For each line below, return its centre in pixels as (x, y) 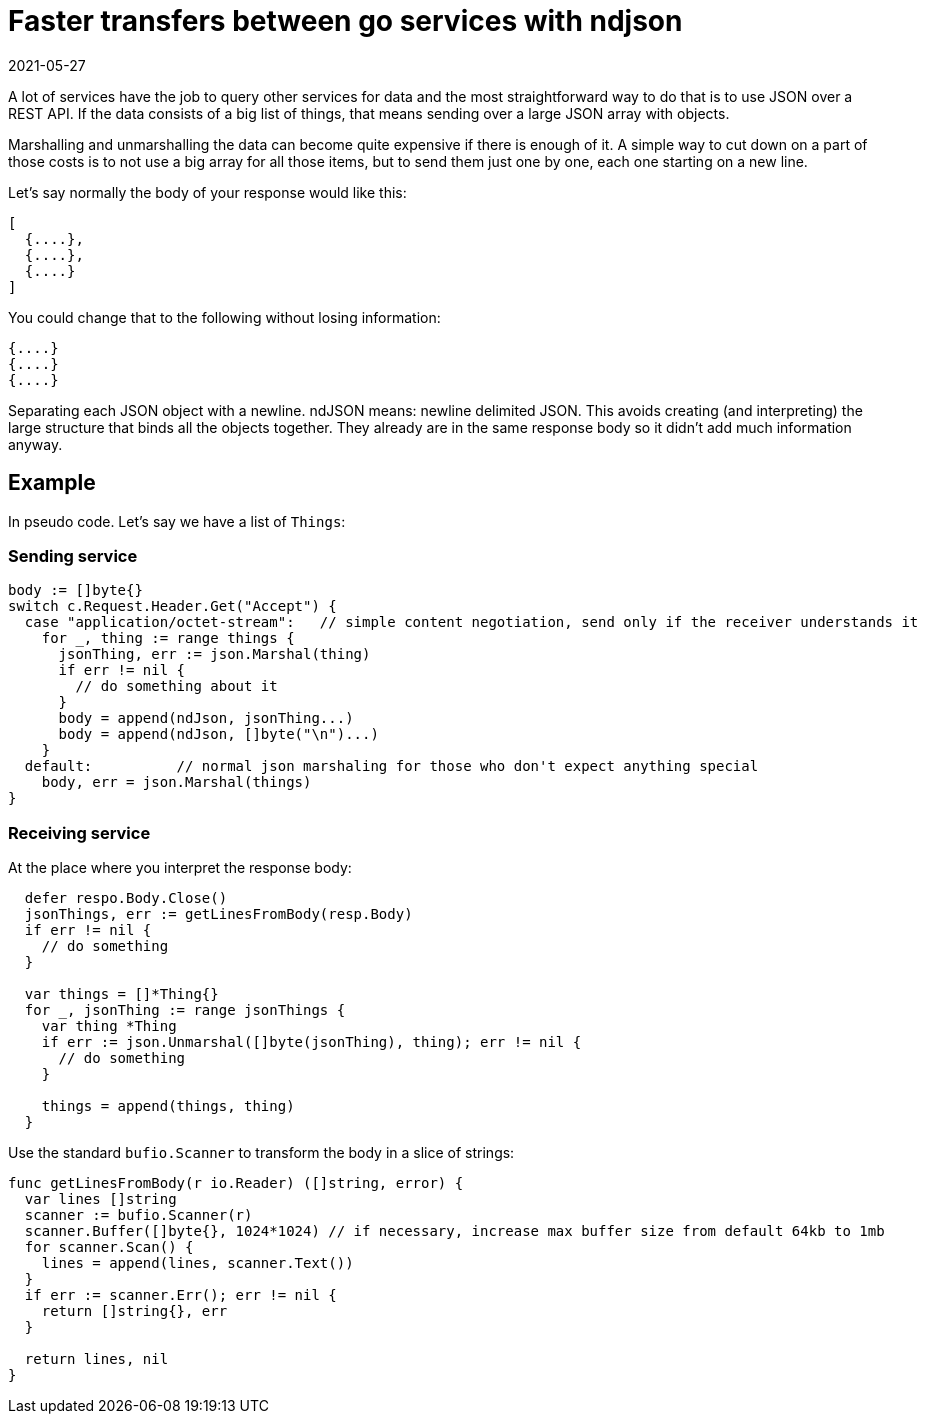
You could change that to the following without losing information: (224, 317)
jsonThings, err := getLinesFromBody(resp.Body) (218, 914)
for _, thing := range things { (168, 638)
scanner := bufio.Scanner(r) (138, 1215)
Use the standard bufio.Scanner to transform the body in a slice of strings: (261, 1153)
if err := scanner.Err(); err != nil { (180, 1295)
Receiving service (79, 832)
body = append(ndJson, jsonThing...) (206, 718)
